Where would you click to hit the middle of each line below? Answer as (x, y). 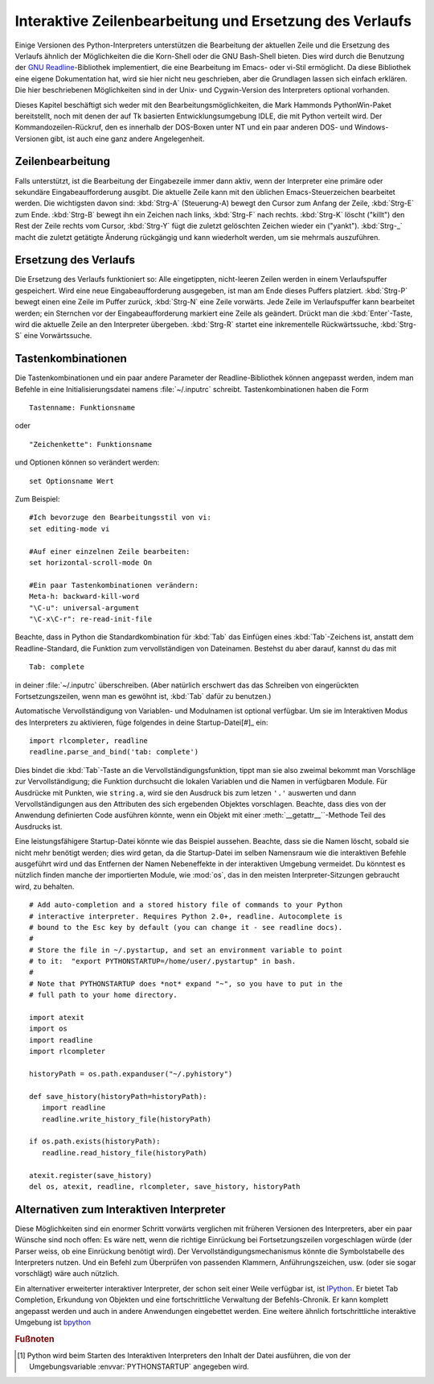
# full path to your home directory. (104, 995)
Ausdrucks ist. (39, 826)
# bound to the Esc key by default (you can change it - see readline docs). (186, 927)
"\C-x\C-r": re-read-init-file (91, 619)
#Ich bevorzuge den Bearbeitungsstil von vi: (121, 518)
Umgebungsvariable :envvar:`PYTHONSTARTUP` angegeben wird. (139, 1367)
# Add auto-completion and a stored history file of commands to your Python (186, 905)
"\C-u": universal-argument (84, 607)
